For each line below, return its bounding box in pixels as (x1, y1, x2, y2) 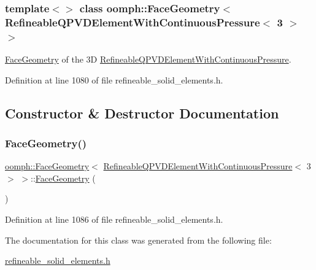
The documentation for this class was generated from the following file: (5, 233, 272, 246)
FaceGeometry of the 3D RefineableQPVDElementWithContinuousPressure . (5, 53, 291, 66)
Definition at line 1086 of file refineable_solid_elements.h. (5, 213, 223, 226)
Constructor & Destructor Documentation (5, 103, 279, 122)
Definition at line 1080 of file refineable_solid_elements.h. (5, 73, 223, 86)
